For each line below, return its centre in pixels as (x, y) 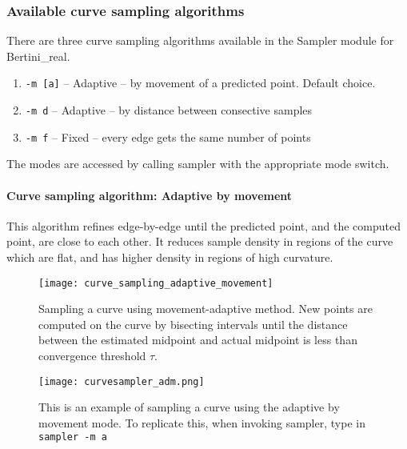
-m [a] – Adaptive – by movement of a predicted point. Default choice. (200, 83)
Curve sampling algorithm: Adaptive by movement (150, 195)
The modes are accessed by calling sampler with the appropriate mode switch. (198, 164)
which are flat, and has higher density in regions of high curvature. (170, 257)
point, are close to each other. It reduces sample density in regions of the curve (200, 241)
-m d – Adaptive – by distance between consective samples (169, 110)
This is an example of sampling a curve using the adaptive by (189, 407)
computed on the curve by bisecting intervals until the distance (193, 324)
